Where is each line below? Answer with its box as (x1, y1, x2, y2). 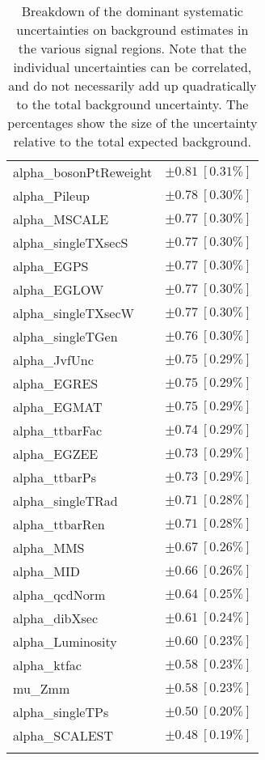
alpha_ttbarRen (13, 515, 105, 533)
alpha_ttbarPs (13, 468, 97, 486)
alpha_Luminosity (13, 632, 117, 651)
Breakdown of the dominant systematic (21, 2, 243, 20)
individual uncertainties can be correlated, (13, 57, 252, 76)
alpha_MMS (13, 538, 85, 557)
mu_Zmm (13, 679, 70, 698)
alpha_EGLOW (13, 280, 104, 299)
